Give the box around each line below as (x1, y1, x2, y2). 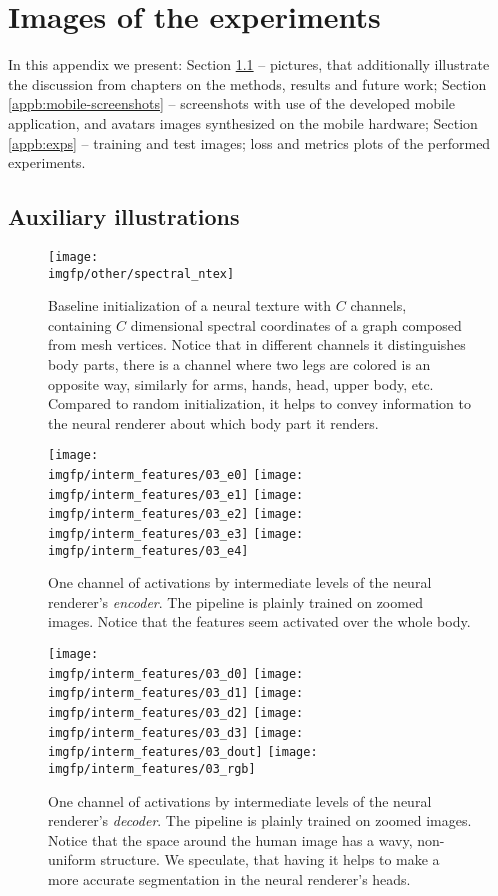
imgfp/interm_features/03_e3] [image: (48, 526, 304, 541)
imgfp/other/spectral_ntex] (48, 266, 235, 281)
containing (48, 314, 112, 335)
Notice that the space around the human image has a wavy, (48, 829, 413, 850)
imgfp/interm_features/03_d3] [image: (48, 725, 304, 740)
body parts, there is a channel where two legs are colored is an (48, 353, 431, 374)
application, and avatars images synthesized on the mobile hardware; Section (8, 112, 478, 133)
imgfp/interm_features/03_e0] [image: (48, 468, 304, 483)
